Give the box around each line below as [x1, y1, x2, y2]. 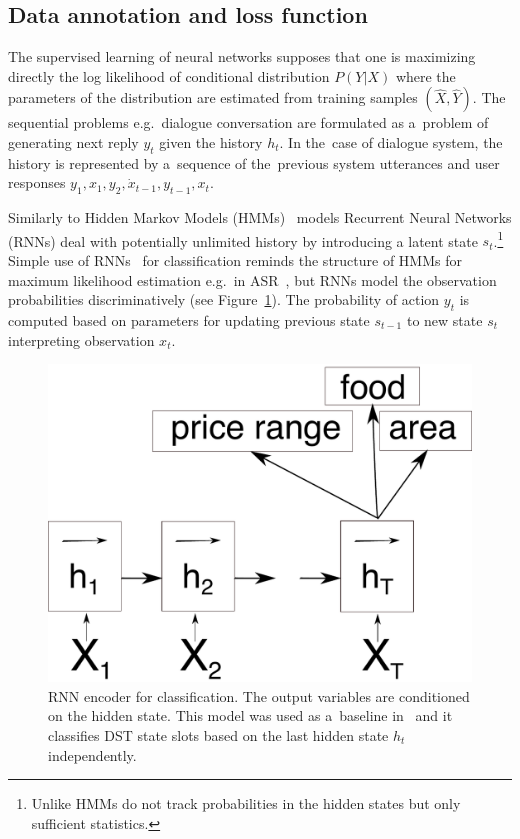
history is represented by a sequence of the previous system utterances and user [8, 152, 500, 173]
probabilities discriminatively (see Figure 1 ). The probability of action [8, 289, 440, 310]
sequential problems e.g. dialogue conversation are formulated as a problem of [8, 112, 489, 133]
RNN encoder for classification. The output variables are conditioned [48, 685, 470, 706]
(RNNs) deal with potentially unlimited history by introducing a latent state [8, 230, 478, 251]
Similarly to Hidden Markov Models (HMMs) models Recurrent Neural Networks [8, 207, 512, 228]
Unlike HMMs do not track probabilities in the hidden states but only [31, 793, 461, 814]
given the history [159, 131, 263, 152]
